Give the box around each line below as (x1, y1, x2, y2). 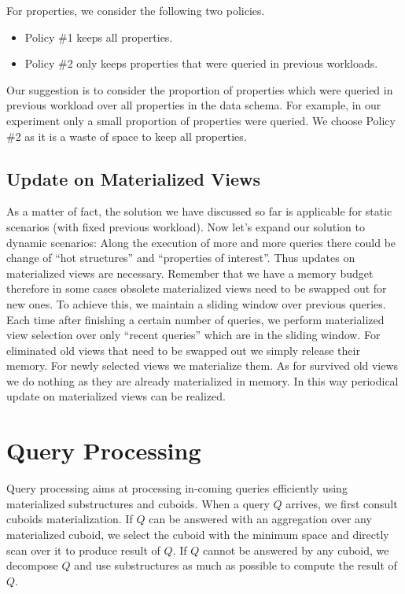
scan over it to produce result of (6, 541, 160, 558)
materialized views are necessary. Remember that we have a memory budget (6, 264, 374, 281)
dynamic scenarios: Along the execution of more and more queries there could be (6, 234, 396, 250)
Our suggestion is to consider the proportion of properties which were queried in (6, 81, 393, 98)
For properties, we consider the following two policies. (6, 2, 265, 18)
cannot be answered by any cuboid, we (202, 541, 389, 558)
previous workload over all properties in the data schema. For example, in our (6, 97, 381, 113)
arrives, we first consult (285, 495, 398, 511)
